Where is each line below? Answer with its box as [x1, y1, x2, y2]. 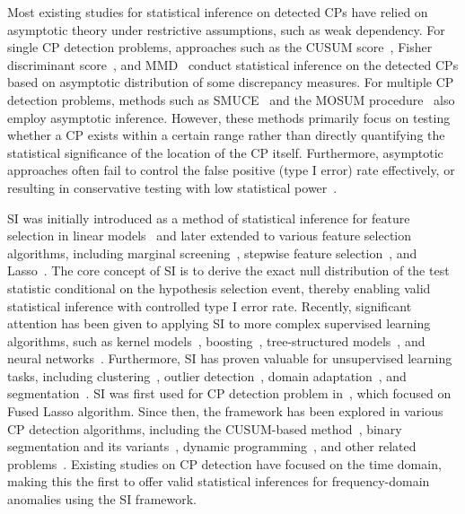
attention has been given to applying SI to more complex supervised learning [7, 314, 431, 333]
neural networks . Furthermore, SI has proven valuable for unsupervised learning [7, 349, 452, 368]
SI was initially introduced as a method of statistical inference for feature [7, 208, 410, 227]
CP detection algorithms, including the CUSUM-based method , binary [7, 419, 402, 438]
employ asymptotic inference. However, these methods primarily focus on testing [7, 108, 451, 126]
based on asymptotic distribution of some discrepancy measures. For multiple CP [7, 73, 454, 91]
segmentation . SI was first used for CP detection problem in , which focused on [7, 384, 452, 403]
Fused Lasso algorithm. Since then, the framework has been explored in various [7, 402, 443, 421]
